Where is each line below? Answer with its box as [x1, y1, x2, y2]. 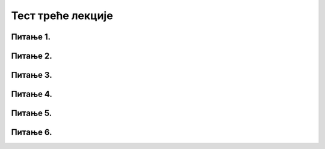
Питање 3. [11, 70, 52, 80]
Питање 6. [11, 127, 52, 138]
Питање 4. [11, 89, 52, 99]
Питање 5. [11, 108, 52, 118]
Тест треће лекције [11, 9, 114, 22]
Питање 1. [11, 32, 51, 42]
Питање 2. [11, 51, 52, 61]
